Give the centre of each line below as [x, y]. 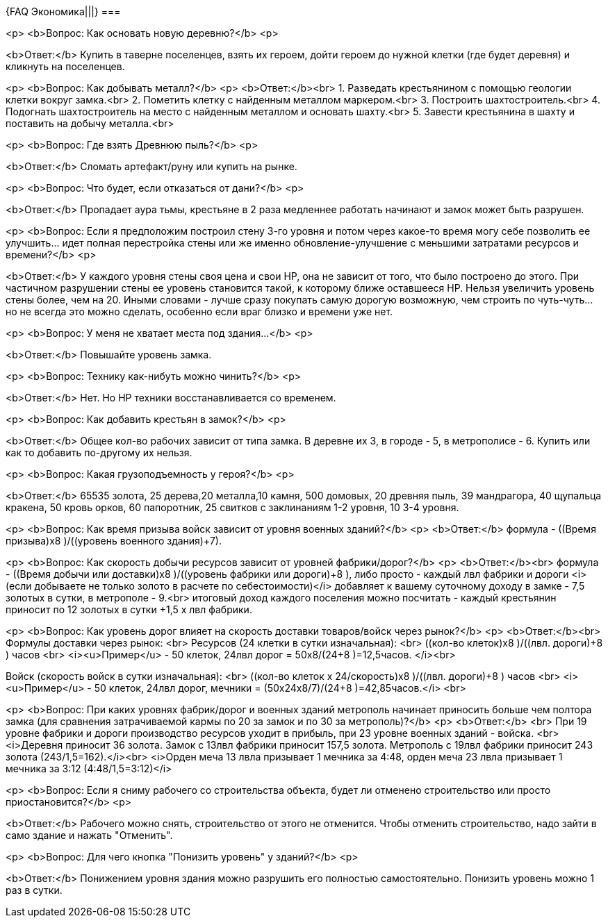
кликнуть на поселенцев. [65, 66]
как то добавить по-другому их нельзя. [99, 452]
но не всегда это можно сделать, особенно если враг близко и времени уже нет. [199, 311]
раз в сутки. [34, 890]
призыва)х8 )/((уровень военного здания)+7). [114, 541]
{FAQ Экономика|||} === [63, 11]
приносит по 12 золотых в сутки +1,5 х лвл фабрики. [129, 609]
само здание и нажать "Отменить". [89, 835]
